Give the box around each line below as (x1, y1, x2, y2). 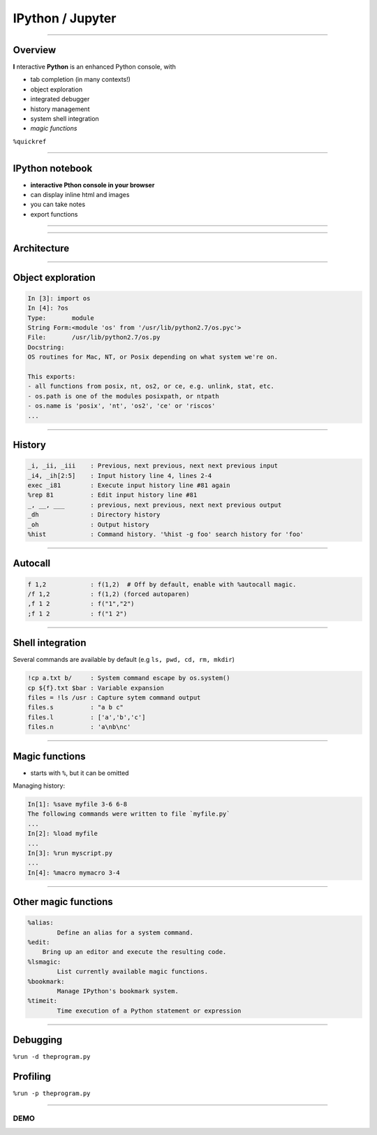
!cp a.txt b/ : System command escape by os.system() (27, 674, 230, 682)
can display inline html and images (30, 191, 130, 199)
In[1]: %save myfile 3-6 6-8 (27, 800, 128, 808)
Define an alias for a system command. (57, 928, 193, 937)
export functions (30, 210, 78, 218)
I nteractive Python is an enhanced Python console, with (13, 63, 176, 71)
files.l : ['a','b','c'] (27, 713, 146, 721)
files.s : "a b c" (27, 703, 124, 711)
